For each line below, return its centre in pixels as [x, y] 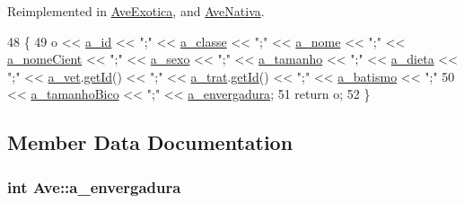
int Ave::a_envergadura [94, 186]
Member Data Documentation [150, 142]
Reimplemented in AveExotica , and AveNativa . [136, 11]
